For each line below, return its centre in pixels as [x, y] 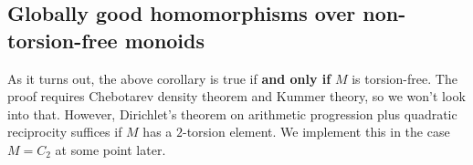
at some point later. [110, 149]
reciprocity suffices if [65, 132]
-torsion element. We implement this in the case [316, 132]
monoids [165, 40]
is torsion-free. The [405, 78]
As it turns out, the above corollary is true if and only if [169, 78]
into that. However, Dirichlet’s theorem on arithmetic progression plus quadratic [232, 113]
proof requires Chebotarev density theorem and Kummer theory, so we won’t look [236, 96]
